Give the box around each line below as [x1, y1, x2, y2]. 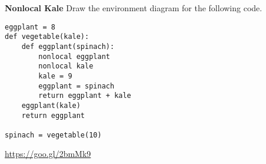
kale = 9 [38, 71, 72, 80]
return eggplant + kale [38, 91, 131, 100]
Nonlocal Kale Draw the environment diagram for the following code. [5, 2, 262, 14]
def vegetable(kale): [5, 32, 89, 41]
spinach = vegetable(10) [5, 130, 102, 139]
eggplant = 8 [5, 22, 55, 31]
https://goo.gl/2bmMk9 [5, 147, 91, 160]
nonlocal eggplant [38, 52, 110, 61]
